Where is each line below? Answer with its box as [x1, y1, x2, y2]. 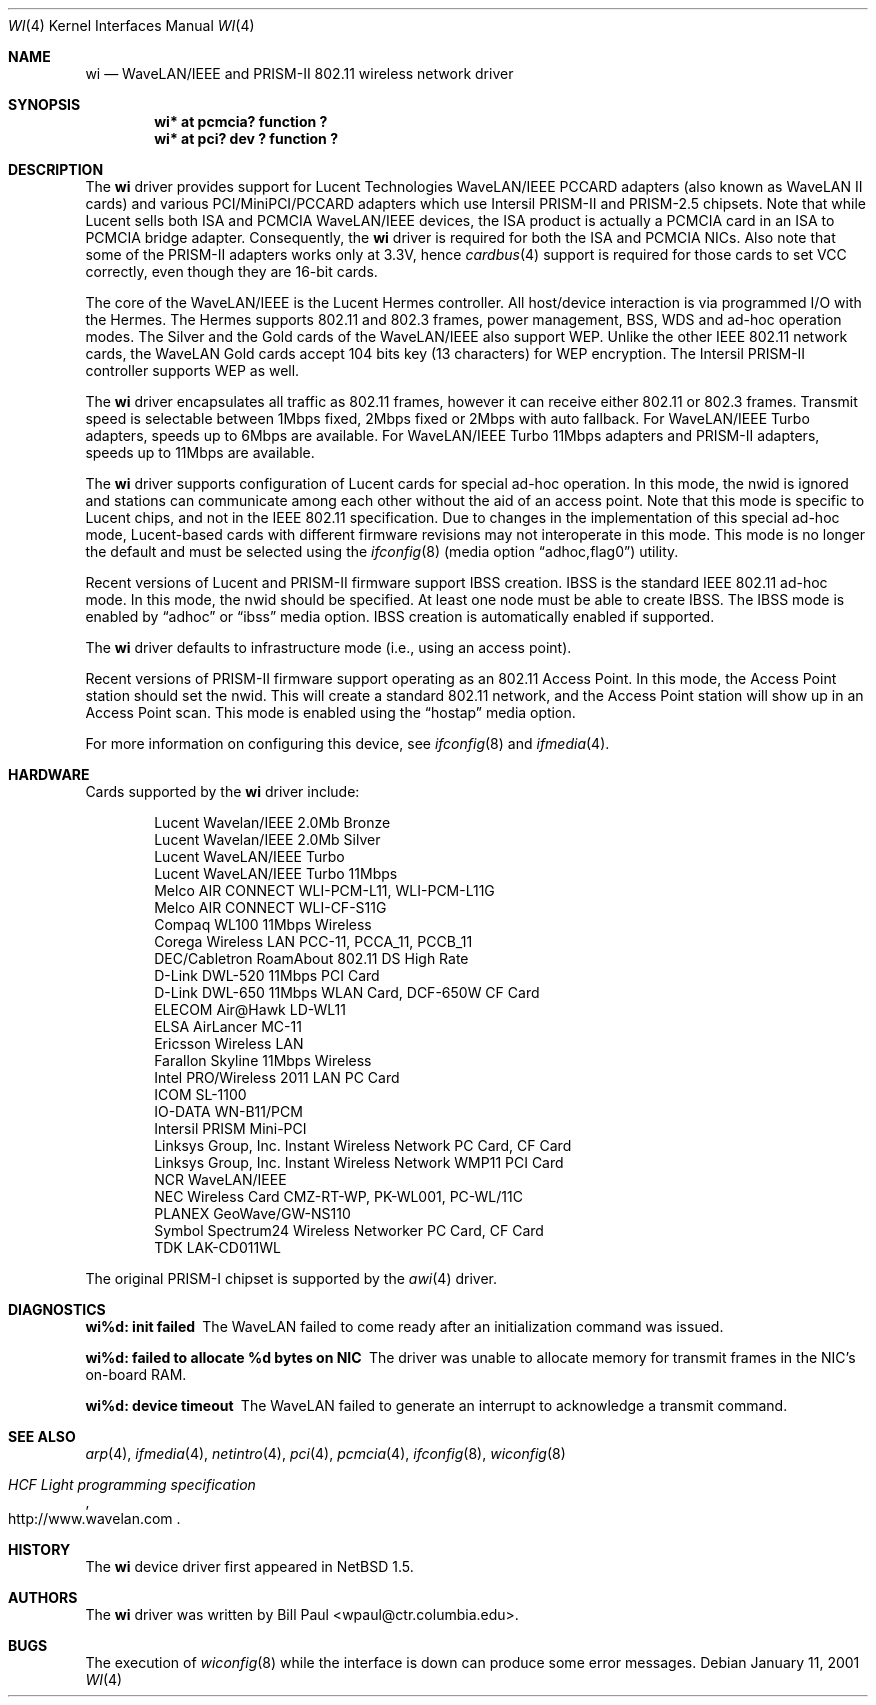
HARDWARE [8, 766, 90, 783]
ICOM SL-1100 [154, 1086, 247, 1103]
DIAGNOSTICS [8, 1301, 106, 1318]
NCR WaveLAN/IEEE [154, 1171, 287, 1188]
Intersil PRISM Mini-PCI [154, 1120, 307, 1137]
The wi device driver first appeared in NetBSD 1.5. [85, 1558, 414, 1575]
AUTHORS [8, 1589, 78, 1606]
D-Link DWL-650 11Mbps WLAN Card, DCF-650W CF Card [154, 984, 540, 1001]
